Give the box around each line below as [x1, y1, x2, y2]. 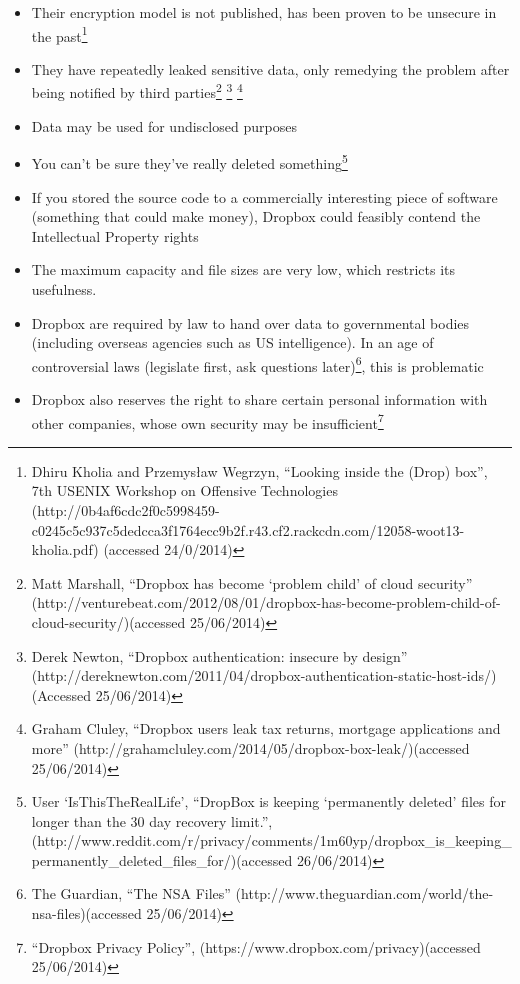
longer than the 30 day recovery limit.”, [31, 810, 273, 831]
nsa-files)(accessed [31, 903, 142, 924]
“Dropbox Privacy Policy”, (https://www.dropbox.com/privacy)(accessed [31, 936, 481, 957]
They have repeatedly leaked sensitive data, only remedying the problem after [31, 58, 510, 79]
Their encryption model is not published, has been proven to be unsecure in [31, 2, 497, 22]
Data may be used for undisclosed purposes [31, 115, 297, 136]
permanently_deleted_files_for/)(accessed [31, 849, 293, 870]
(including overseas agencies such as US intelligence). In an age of [31, 332, 434, 353]
